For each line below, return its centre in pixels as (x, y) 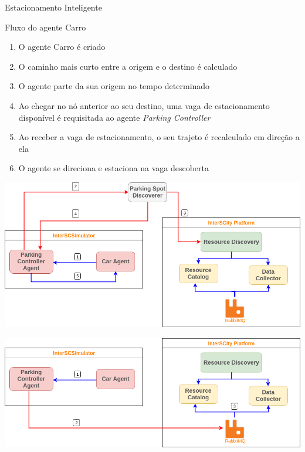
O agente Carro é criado (62, 47)
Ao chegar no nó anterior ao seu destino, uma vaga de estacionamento (144, 105)
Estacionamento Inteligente (53, 7)
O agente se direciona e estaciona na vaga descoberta (113, 168)
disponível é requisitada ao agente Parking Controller (114, 117)
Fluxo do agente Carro (45, 27)
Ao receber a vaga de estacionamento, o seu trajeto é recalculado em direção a (159, 137)
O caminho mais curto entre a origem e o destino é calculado (128, 66)
